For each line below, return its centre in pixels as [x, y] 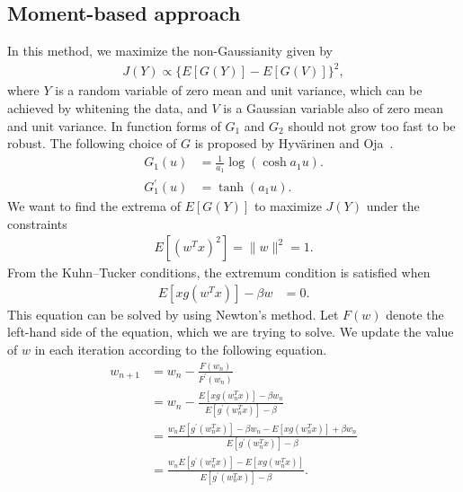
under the [393, 206]
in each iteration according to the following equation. [181, 350]
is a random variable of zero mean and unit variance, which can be [239, 90]
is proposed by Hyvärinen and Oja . [294, 143]
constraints [37, 223]
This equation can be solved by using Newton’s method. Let [173, 314]
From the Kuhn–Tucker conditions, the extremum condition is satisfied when [219, 272]
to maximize [288, 206]
